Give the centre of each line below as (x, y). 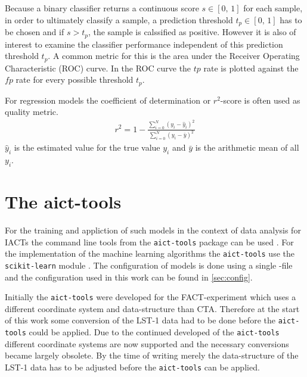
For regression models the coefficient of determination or (108, 100)
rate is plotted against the (251, 68)
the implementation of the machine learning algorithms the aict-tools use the (150, 253)
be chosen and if (35, 32)
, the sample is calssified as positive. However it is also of (192, 32)
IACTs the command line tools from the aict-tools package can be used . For (149, 242)
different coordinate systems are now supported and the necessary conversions (147, 343)
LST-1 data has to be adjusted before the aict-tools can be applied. (132, 367)
